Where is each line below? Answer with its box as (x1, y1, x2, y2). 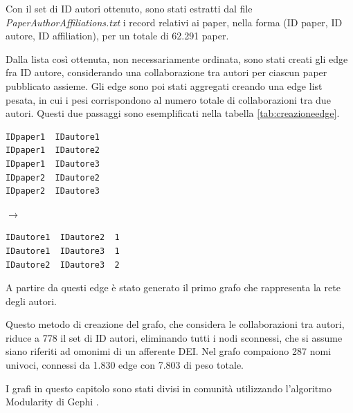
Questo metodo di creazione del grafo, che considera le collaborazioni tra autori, (6, 317, 345, 331)
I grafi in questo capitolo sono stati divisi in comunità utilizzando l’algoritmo (6, 380, 332, 395)
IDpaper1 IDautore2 (6, 145, 100, 156)
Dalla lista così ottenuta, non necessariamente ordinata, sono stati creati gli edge (6, 51, 348, 66)
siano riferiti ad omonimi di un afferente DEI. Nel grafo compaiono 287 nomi (6, 344, 332, 358)
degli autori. (6, 293, 57, 308)
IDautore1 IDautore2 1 (6, 232, 120, 243)
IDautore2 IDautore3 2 (6, 259, 120, 270)
